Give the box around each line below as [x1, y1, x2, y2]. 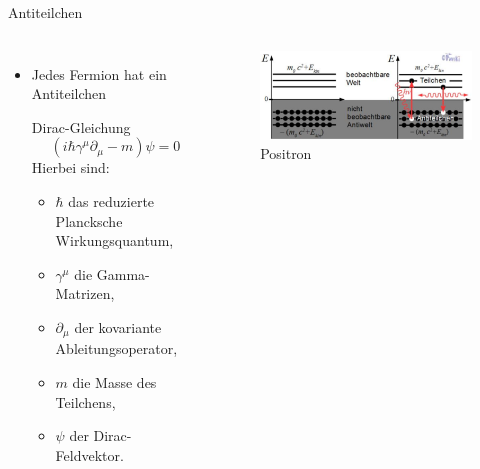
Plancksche [55, 210, 123, 231]
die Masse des [72, 371, 157, 392]
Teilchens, [55, 391, 116, 412]
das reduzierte [68, 190, 155, 211]
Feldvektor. [55, 444, 124, 465]
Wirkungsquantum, [55, 230, 174, 251]
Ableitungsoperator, [55, 338, 178, 359]
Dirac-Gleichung [31, 116, 131, 137]
